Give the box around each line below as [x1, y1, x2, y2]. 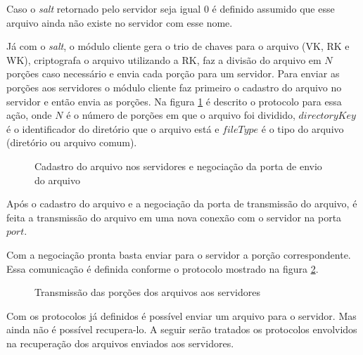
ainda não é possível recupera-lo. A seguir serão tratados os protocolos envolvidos [6, 322, 357, 337]
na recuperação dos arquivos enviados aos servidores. [6, 335, 234, 350]
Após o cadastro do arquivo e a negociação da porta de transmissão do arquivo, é [6, 196, 357, 211]
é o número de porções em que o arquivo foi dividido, [66, 108, 295, 122]
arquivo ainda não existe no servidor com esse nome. [6, 15, 233, 30]
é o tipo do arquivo [261, 121, 344, 136]
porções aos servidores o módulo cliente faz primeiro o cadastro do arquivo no [6, 79, 342, 94]
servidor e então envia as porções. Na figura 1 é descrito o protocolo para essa [6, 93, 342, 108]
